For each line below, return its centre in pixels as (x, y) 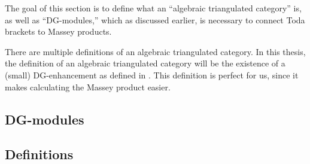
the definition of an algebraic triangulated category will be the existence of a (145, 63)
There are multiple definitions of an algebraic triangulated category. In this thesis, (155, 51)
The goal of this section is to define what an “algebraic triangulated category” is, (153, 8)
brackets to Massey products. (58, 31)
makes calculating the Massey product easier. (88, 86)
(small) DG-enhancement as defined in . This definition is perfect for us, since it (152, 75)
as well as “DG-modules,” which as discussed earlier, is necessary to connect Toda (155, 19)
